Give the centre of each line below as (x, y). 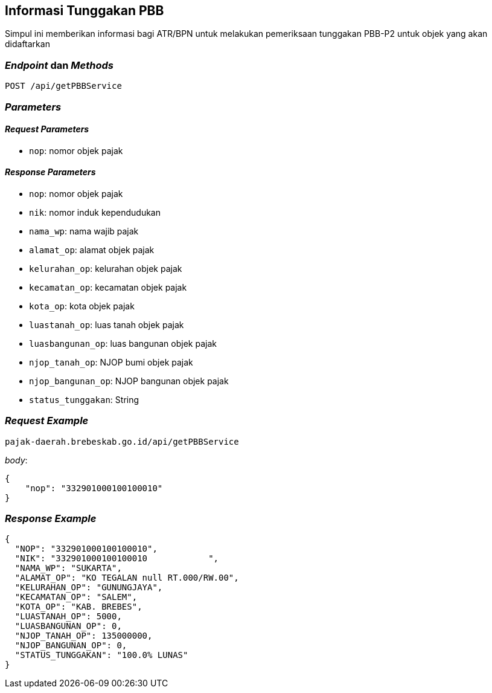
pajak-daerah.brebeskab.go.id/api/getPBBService (122, 441)
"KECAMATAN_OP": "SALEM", (76, 597)
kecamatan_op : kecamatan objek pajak (108, 287)
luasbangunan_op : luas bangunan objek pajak (123, 343)
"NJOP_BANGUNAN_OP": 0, (71, 646)
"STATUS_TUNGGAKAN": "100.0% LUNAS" (101, 655)
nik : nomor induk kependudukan (95, 212)
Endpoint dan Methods (59, 65)
